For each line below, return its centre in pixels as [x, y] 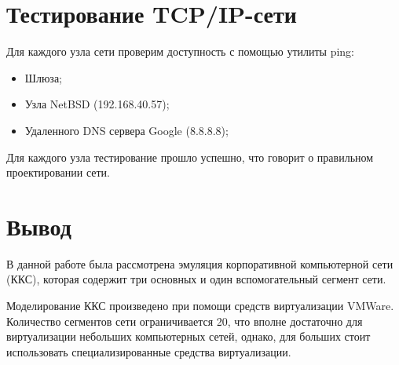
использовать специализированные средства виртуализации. [149, 351]
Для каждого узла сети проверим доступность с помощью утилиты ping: [181, 51]
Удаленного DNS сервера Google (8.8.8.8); [126, 130]
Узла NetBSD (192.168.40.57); [97, 104]
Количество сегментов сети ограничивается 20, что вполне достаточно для [185, 321]
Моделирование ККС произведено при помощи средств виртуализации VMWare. [200, 305]
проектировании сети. [58, 172]
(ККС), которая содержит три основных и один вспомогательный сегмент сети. [196, 279]
